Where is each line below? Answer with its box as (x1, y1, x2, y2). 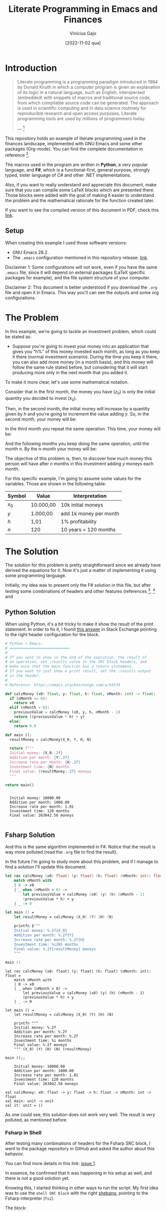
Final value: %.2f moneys (14, 1042, 68, 1047)
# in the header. (5, 673, 41, 678)
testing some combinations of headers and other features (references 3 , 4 (5, 587, 156, 594)
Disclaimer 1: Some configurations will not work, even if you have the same (5, 264, 158, 270)
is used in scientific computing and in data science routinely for (17, 105, 147, 111)
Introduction (5, 62, 57, 74)
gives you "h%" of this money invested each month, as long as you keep (12, 348, 161, 354)
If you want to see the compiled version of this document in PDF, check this (5, 207, 159, 213)
